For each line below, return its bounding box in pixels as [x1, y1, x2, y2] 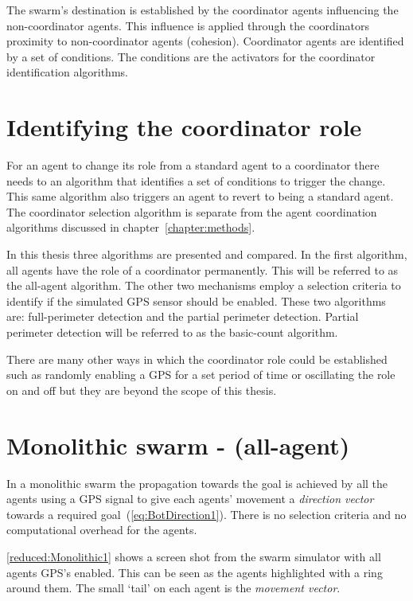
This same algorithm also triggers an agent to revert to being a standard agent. [6, 188, 394, 205]
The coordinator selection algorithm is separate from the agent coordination [6, 203, 377, 220]
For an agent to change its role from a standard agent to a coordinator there [6, 157, 380, 174]
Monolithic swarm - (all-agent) [6, 428, 350, 461]
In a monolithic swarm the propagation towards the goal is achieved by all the [6, 474, 388, 491]
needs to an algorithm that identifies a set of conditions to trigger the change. [6, 172, 386, 189]
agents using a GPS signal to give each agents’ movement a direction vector [6, 490, 374, 507]
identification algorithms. [6, 64, 128, 80]
